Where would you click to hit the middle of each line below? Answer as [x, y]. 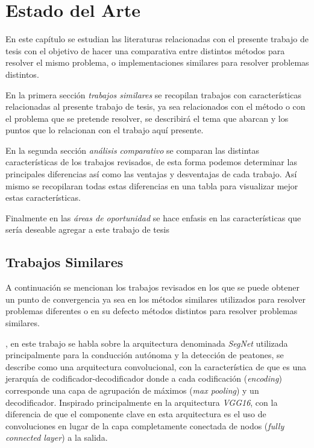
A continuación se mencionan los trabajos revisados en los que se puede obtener [152, 287]
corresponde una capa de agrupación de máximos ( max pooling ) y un [132, 390]
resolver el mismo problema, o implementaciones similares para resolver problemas [157, 62]
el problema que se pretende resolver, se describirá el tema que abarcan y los [147, 118]
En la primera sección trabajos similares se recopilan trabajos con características [153, 94]
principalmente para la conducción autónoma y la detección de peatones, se [145, 355]
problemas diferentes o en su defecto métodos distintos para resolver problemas [152, 311]
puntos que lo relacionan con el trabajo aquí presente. [105, 130]
